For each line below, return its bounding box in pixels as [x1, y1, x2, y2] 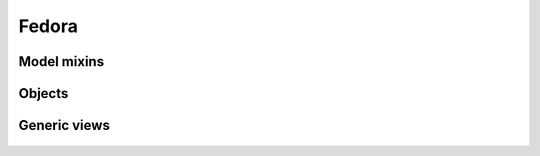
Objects [18, 85, 69, 102]
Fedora [18, 15, 79, 37]
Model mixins [18, 53, 105, 70]
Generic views [18, 117, 110, 134]
